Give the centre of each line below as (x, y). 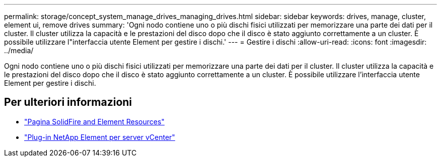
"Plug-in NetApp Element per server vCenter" (100, 137)
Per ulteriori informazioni (68, 102)
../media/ (19, 50)
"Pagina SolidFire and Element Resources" (94, 121)
